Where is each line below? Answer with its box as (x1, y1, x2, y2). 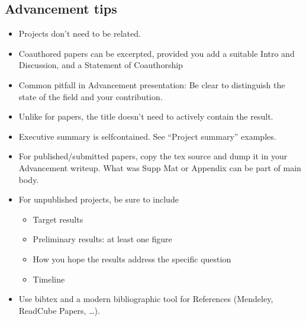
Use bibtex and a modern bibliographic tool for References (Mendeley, (18, 293, 273, 305)
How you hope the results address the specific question (33, 252, 231, 265)
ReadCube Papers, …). (18, 304, 100, 316)
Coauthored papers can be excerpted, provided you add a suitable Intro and (18, 47, 295, 59)
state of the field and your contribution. (18, 90, 163, 102)
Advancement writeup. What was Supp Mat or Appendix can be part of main (18, 161, 301, 174)
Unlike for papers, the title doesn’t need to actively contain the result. (18, 110, 273, 123)
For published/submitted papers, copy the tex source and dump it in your (18, 150, 288, 162)
